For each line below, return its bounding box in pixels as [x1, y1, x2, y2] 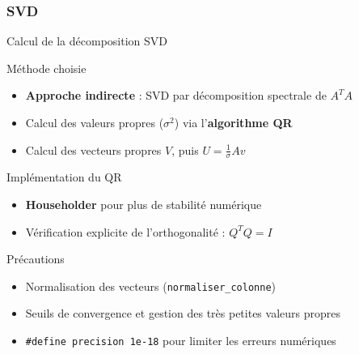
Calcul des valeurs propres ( [25, 114, 164, 130]
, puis [171, 141, 199, 158]
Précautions [6, 250, 65, 267]
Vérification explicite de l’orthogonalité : [25, 223, 226, 240]
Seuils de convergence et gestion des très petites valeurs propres [25, 305, 340, 322]
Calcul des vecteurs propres [25, 141, 162, 158]
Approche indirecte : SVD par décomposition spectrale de [25, 87, 327, 104]
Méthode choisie [6, 59, 87, 76]
